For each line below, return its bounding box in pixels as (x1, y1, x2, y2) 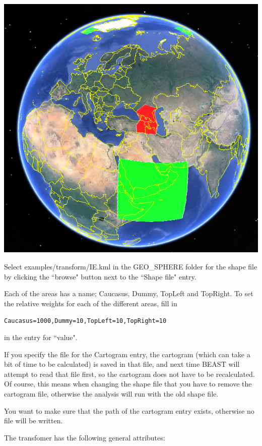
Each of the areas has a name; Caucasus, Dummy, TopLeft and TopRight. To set (4, 288, 253, 299)
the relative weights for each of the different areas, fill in (4, 298, 177, 308)
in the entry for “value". (4, 332, 78, 343)
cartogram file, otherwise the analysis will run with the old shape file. (4, 388, 219, 399)
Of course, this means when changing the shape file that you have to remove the (4, 378, 252, 389)
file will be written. (4, 415, 63, 426)
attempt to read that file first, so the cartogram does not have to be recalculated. (4, 368, 255, 379)
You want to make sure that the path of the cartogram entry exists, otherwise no (4, 405, 254, 416)
